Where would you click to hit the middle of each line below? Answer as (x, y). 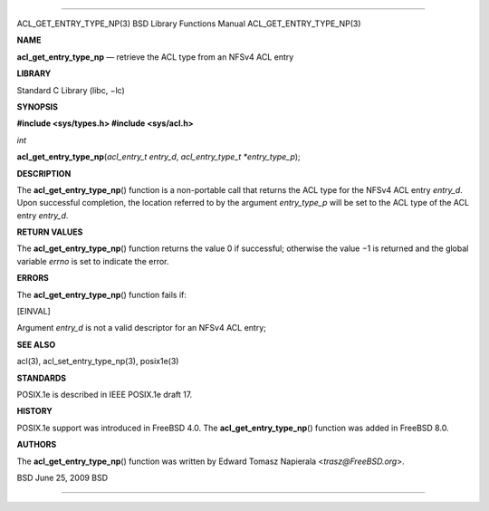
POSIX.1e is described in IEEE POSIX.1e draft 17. (105, 394)
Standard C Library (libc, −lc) (71, 90)
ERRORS (33, 278)
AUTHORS (37, 445)
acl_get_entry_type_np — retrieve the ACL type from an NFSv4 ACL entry (155, 57)
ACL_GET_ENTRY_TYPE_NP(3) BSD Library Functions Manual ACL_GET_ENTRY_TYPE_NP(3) (189, 24)
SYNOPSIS (38, 106)
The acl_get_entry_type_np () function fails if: (102, 294)
